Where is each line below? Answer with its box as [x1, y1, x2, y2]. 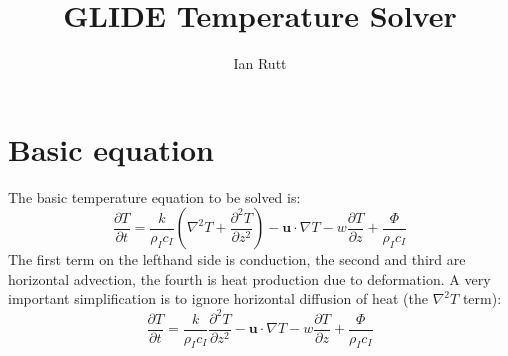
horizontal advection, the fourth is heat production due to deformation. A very [8, 268, 491, 289]
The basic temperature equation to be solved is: [8, 186, 301, 207]
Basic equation [8, 128, 214, 169]
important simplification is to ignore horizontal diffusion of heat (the [8, 288, 428, 309]
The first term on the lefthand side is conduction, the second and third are [8, 249, 466, 270]
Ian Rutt [233, 53, 287, 74]
